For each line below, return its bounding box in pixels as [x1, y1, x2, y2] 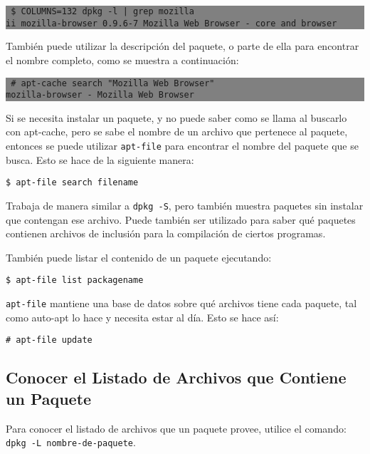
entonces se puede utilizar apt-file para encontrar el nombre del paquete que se [6, 138, 359, 153]
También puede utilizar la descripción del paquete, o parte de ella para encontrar [6, 38, 359, 53]
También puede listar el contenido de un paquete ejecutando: [6, 249, 272, 264]
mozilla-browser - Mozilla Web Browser [6, 90, 194, 100]
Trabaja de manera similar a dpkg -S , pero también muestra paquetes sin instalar [6, 197, 364, 212]
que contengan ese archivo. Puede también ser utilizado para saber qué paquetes [6, 212, 356, 227]
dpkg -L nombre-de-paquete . [6, 435, 136, 450]
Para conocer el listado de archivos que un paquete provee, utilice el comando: [6, 421, 347, 435]
